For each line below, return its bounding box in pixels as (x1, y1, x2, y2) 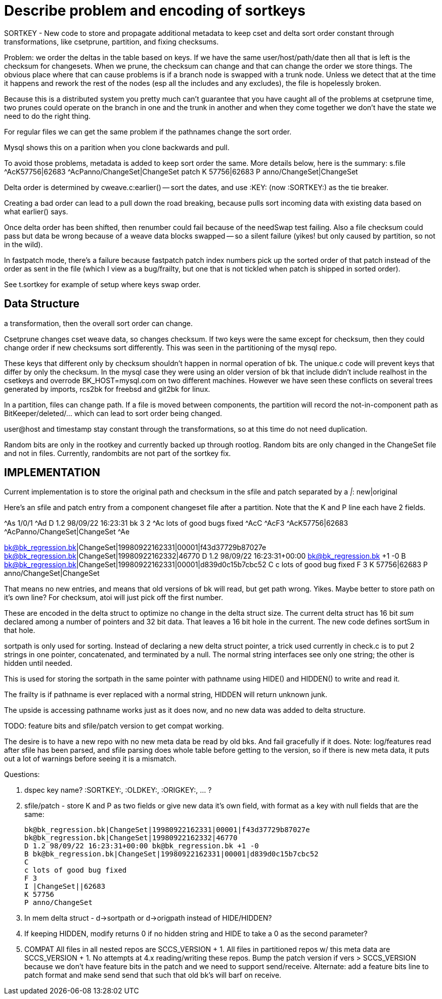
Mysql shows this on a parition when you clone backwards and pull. (4, 143, 230, 152)
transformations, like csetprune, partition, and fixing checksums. (4, 37, 219, 46)
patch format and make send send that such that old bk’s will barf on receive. (24, 971, 282, 980)
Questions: (4, 770, 40, 779)
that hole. (4, 626, 35, 635)
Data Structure (4, 297, 80, 310)
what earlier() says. (4, 207, 68, 216)
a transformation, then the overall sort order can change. (4, 319, 193, 328)
